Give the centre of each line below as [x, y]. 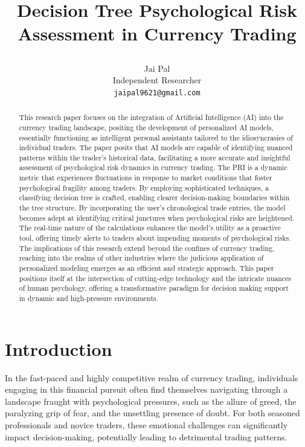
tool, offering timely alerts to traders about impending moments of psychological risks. [155, 238]
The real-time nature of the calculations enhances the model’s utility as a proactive [150, 228]
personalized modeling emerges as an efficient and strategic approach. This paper [146, 268]
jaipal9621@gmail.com [157, 93]
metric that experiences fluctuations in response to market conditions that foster [146, 178]
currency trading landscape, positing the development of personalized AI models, [146, 127]
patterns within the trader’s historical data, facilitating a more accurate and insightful [155, 157]
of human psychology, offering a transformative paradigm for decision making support [154, 288]
